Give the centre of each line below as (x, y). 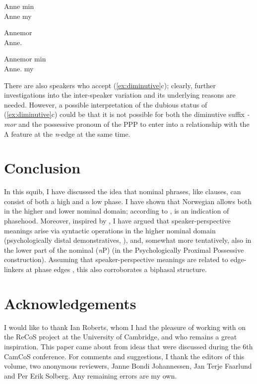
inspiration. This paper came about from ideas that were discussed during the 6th (128, 346)
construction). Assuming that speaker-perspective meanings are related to (116, 259)
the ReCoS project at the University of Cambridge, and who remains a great (121, 337)
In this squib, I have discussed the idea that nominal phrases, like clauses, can (123, 192)
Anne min (19, 6)
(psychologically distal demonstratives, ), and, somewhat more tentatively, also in (128, 240)
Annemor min (25, 59)
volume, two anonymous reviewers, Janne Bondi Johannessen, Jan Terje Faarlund (128, 366)
